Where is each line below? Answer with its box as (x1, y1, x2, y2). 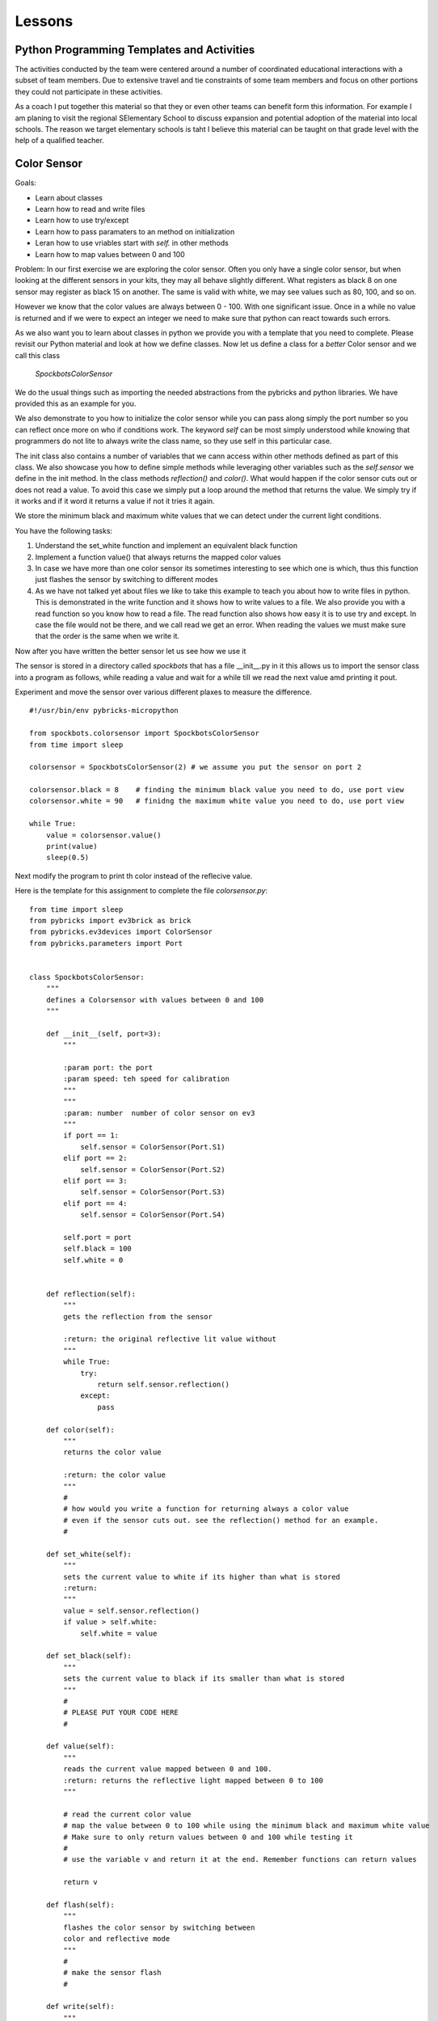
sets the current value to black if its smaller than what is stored (63, 1674, 345, 1683)
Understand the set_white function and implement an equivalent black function (35, 541, 298, 551)
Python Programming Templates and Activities (15, 43, 255, 57)
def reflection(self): (45, 1289, 137, 1298)
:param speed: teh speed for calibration (63, 1074, 230, 1083)
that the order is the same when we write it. (35, 631, 180, 641)
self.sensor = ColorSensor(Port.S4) (80, 1210, 225, 1220)
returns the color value (63, 1448, 162, 1457)
